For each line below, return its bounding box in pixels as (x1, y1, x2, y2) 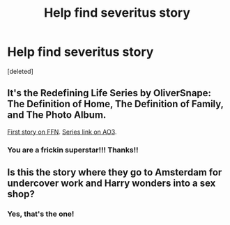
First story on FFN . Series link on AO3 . (7, 127, 117, 136)
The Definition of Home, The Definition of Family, (7, 98, 224, 110)
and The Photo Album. (7, 109, 107, 121)
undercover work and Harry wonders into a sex (7, 178, 216, 189)
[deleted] (7, 67, 33, 75)
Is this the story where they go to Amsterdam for (7, 166, 222, 178)
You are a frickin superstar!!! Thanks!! (7, 145, 139, 155)
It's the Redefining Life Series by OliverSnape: (7, 87, 211, 99)
